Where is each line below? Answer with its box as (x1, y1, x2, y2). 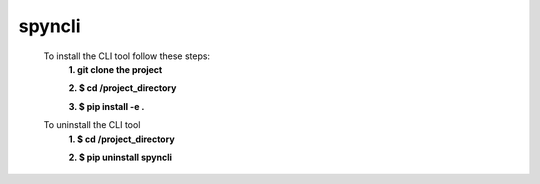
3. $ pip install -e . (68, 100, 145, 112)
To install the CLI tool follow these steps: (43, 50, 210, 62)
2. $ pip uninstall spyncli (68, 151, 173, 163)
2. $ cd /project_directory (68, 82, 177, 94)
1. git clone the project (68, 63, 163, 75)
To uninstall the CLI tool (43, 119, 141, 131)
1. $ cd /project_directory (68, 133, 175, 145)
